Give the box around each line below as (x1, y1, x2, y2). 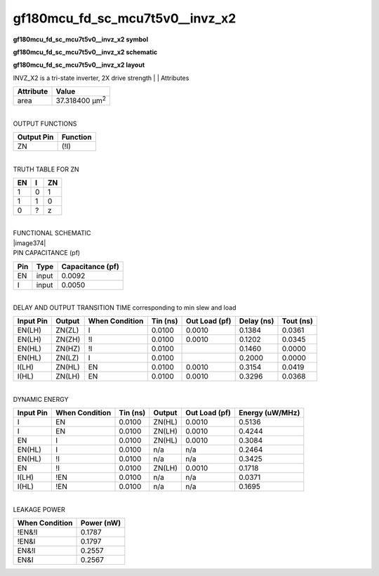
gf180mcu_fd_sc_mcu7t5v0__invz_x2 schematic (13, 48, 158, 56)
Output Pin (17, 132, 54, 142)
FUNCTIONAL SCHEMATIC (13, 229, 91, 237)
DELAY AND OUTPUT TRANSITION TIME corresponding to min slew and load (13, 303, 237, 312)
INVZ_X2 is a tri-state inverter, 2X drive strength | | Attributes (13, 74, 189, 82)
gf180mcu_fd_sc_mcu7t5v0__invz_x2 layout (13, 60, 145, 70)
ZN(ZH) (55, 334, 81, 344)
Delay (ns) (239, 316, 274, 326)
